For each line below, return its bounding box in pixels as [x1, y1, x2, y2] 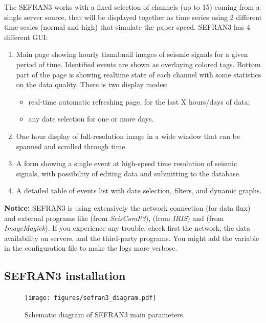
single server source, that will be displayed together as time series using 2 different [4, 11, 262, 22]
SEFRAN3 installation [4, 268, 126, 284]
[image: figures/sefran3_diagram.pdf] [25, 294, 157, 302]
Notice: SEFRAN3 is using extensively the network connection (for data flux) [4, 202, 251, 213]
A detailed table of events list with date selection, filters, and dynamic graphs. [16, 185, 262, 196]
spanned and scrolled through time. [16, 140, 127, 151]
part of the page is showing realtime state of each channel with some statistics [16, 69, 261, 79]
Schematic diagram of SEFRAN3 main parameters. [25, 309, 185, 319]
